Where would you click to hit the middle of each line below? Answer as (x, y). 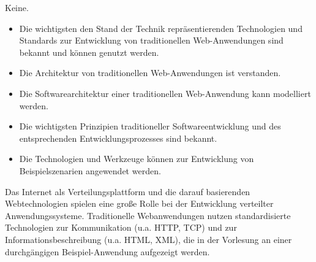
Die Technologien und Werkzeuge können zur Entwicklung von (137, 159)
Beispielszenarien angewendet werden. (90, 170)
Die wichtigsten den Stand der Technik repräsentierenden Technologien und (161, 28)
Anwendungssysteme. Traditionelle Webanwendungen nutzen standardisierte (148, 215)
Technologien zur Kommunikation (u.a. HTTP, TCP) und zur (121, 227)
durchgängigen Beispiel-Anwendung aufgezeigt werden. (107, 251)
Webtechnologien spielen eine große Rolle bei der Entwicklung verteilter (139, 203)
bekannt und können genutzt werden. (89, 52)
